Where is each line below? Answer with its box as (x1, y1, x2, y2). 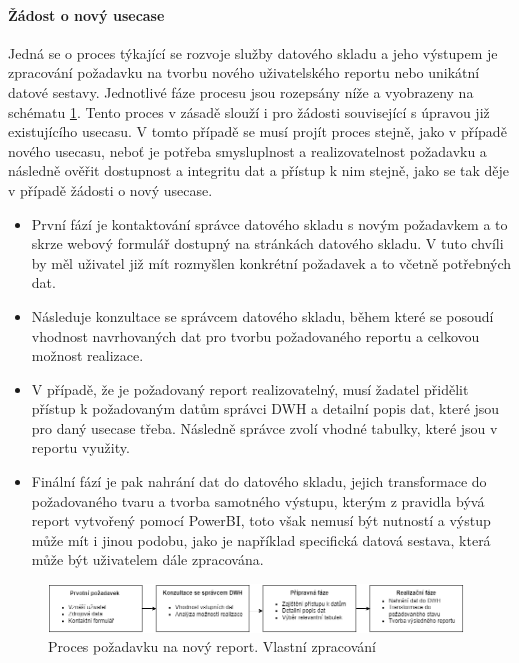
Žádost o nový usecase (8, 4, 165, 25)
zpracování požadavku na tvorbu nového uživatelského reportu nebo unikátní (8, 62, 480, 83)
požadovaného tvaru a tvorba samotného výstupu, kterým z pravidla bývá (31, 490, 485, 511)
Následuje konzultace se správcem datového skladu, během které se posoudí (31, 305, 494, 326)
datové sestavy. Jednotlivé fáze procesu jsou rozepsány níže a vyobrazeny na (8, 81, 474, 102)
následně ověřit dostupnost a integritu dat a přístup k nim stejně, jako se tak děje (8, 160, 510, 181)
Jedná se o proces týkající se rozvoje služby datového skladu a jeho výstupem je (8, 42, 498, 63)
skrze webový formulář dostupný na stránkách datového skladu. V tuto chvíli (31, 233, 504, 254)
